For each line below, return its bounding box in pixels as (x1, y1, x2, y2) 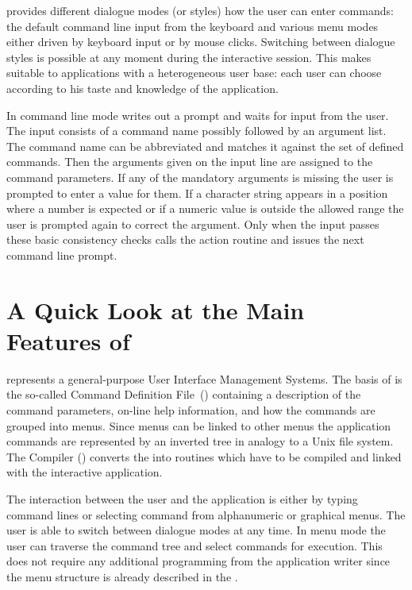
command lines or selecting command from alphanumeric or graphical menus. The (6, 506, 406, 523)
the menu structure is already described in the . (6, 568, 238, 584)
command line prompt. (6, 246, 117, 263)
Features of (6, 324, 130, 357)
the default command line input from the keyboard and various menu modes (6, 17, 379, 34)
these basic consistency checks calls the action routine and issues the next (6, 231, 364, 248)
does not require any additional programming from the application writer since (6, 553, 391, 569)
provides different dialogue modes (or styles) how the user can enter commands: (6, 2, 394, 18)
